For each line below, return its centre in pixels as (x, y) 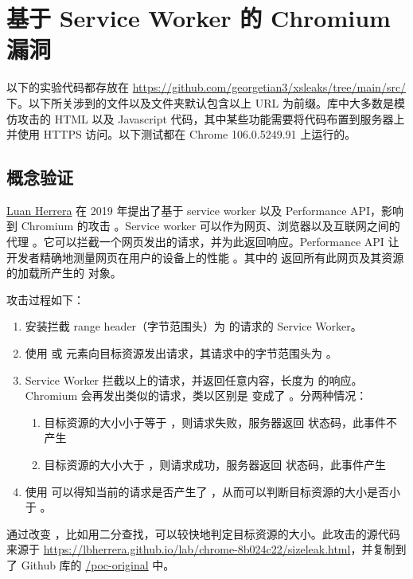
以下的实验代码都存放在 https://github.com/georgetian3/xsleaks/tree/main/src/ (206, 87)
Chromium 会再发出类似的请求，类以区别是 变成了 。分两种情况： (196, 395)
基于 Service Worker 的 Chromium (199, 18)
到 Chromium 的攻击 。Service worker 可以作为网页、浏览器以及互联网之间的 (203, 226)
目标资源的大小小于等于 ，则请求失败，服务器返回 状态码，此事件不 (220, 422)
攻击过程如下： (45, 299)
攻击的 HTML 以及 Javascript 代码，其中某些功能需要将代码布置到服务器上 (211, 118)
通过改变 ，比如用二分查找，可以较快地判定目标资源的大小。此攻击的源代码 (203, 533)
